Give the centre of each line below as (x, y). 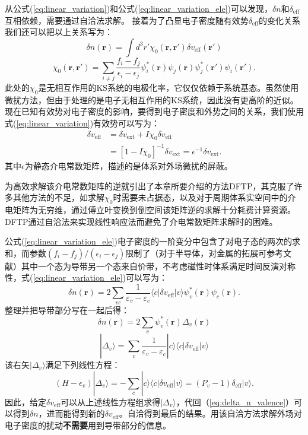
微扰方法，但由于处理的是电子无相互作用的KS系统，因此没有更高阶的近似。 (152, 99)
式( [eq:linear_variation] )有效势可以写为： (82, 123)
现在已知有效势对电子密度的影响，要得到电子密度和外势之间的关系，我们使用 (154, 111)
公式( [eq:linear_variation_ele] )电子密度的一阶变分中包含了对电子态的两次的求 (153, 241)
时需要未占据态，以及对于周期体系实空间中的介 (204, 197)
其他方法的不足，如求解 (58, 197)
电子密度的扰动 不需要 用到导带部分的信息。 (88, 425)
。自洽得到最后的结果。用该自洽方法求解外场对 (210, 413)
